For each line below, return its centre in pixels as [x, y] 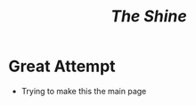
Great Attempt [62, 66]
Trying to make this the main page [84, 91]
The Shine [149, 16]
